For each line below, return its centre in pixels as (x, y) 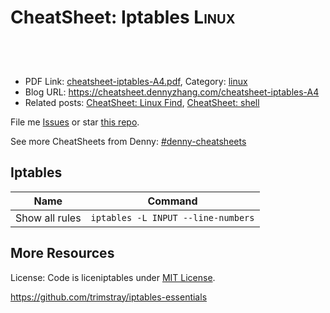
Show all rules (48, 218)
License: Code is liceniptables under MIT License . (113, 277)
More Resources (62, 253)
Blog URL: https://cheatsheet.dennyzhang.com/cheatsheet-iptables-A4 (172, 92)
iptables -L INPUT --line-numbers (172, 217)
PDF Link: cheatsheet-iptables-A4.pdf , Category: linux (136, 81)
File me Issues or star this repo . (75, 122)
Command (172, 201)
